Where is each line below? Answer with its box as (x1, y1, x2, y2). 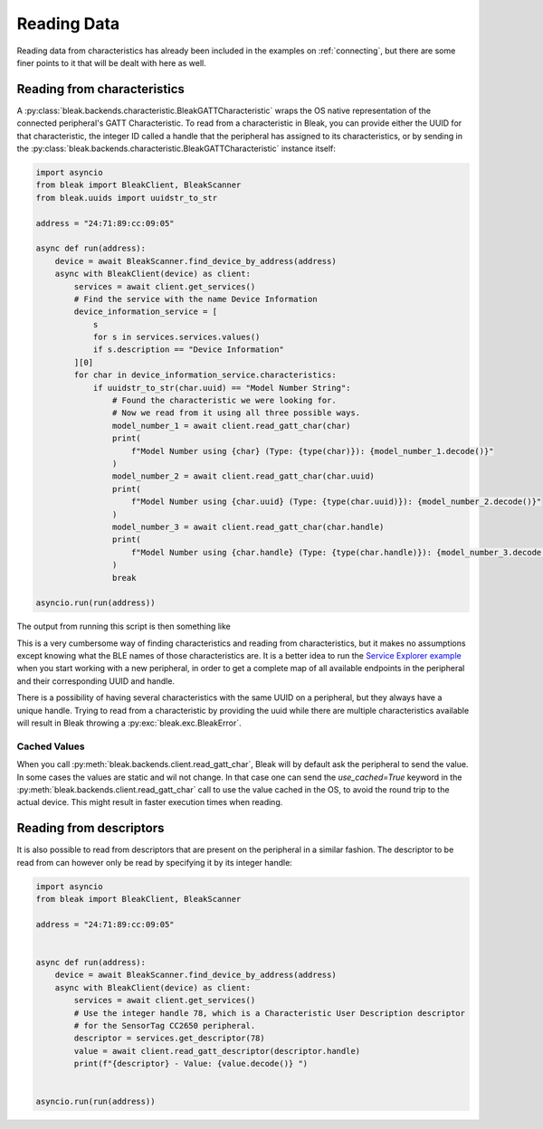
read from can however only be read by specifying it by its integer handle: (16, 857, 293, 868)
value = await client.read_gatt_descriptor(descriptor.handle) (73, 1046, 361, 1056)
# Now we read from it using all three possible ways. (111, 408, 361, 418)
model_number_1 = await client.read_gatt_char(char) (111, 421, 351, 431)
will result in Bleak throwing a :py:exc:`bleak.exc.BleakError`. (16, 717, 242, 728)
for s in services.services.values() (92, 332, 261, 343)
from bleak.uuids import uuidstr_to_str (35, 193, 217, 203)
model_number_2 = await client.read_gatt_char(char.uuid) (111, 471, 376, 481)
